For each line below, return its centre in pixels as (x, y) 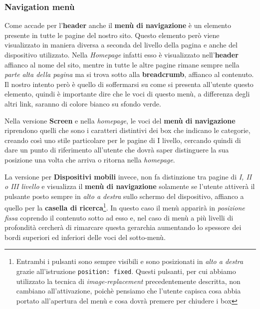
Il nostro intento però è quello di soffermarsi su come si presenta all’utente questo (129, 84)
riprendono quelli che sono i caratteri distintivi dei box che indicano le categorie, (128, 130)
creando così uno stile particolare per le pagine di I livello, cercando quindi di (123, 140)
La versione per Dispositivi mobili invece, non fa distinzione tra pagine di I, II (128, 176)
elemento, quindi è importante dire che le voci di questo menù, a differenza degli (127, 94)
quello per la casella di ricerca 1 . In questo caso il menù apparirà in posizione (125, 207)
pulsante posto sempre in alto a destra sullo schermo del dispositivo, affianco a (124, 196)
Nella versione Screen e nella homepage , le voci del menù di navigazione (120, 120)
